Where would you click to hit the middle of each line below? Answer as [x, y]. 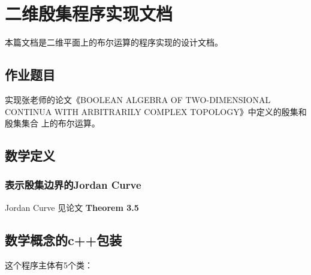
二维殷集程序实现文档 [89, 13]
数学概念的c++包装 [64, 239]
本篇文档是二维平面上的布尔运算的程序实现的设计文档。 [114, 42]
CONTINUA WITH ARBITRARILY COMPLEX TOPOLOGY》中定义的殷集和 [156, 111]
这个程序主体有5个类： [49, 265]
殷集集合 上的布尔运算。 [52, 123]
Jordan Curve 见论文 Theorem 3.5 [72, 207]
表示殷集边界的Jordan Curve [73, 185]
